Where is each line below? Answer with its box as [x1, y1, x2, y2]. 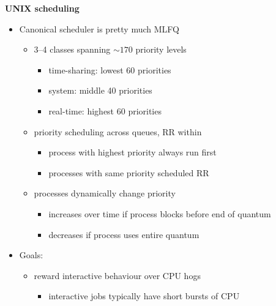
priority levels [135, 43, 187, 56]
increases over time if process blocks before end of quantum [48, 207, 271, 220]
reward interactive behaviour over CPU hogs [34, 269, 201, 282]
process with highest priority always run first [48, 146, 217, 159]
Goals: [19, 248, 43, 261]
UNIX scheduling [5, 2, 80, 14]
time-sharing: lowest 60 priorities [48, 63, 171, 76]
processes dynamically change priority [34, 187, 176, 200]
